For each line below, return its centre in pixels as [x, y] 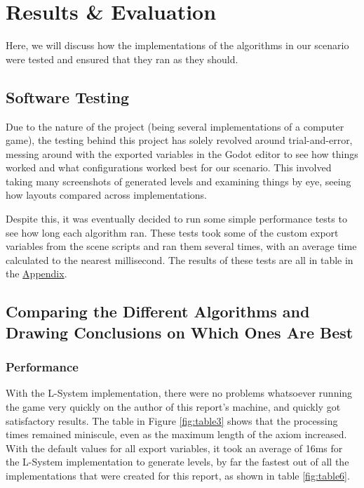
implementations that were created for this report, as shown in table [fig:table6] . [178, 475]
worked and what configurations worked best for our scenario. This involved [169, 167]
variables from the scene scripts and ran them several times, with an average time [181, 246]
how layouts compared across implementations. [106, 195]
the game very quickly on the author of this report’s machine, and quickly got [173, 407]
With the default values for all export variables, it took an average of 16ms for [174, 448]
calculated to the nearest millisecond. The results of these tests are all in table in [180, 259]
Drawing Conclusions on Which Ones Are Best [180, 332]
